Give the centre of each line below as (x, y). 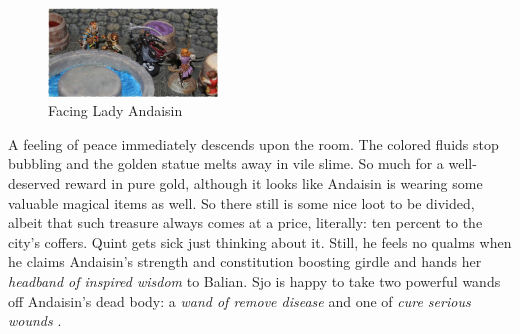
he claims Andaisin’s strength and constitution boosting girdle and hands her (245, 261)
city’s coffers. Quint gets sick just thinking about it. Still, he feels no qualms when (260, 241)
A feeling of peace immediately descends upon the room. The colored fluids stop (253, 143)
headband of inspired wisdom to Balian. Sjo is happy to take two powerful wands (254, 280)
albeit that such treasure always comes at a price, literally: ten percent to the (245, 222)
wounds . (35, 320)
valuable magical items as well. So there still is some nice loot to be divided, (241, 202)
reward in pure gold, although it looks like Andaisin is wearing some (273, 182)
